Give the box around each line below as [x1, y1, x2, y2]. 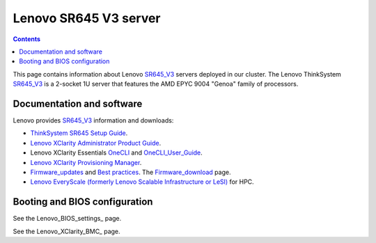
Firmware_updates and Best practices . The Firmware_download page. [30, 168, 231, 176]
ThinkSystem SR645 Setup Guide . [30, 129, 128, 137]
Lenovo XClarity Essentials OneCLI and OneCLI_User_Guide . [30, 148, 203, 157]
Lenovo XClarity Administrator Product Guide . [30, 139, 162, 147]
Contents [13, 35, 41, 43]
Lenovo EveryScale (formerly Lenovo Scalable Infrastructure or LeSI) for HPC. [30, 178, 254, 186]
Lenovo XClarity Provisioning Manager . [30, 158, 142, 166]
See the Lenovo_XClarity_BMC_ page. [13, 227, 121, 235]
